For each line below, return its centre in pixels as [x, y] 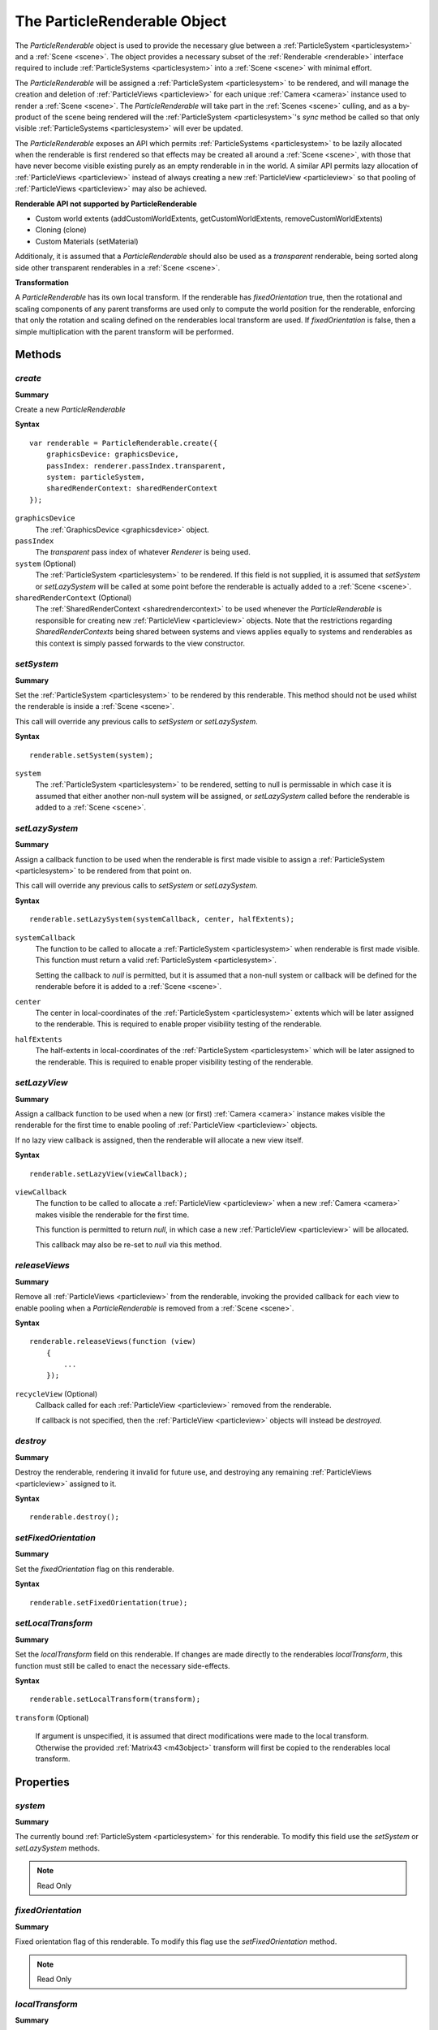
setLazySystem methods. [58, 1848]
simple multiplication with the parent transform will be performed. [125, 331]
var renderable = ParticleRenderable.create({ [124, 443]
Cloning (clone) [61, 230]
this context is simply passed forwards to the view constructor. [140, 643]
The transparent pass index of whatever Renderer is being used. [143, 552]
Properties [42, 1782]
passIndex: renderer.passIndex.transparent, [136, 466]
